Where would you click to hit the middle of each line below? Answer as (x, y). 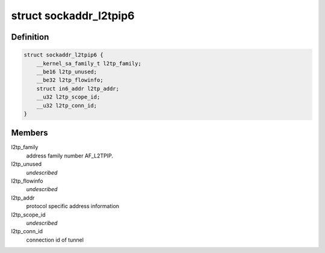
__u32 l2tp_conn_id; (67, 105)
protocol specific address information (73, 206)
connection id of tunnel (55, 240)
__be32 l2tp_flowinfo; (70, 80)
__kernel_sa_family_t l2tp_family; (89, 63)
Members (29, 133)
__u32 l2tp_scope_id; (68, 97)
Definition (30, 37)
